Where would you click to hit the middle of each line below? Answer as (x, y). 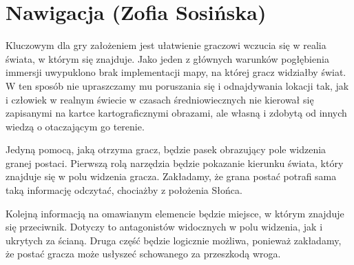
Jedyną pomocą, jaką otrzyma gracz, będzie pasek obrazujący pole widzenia (166, 149)
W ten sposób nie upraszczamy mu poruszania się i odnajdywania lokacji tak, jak (177, 85)
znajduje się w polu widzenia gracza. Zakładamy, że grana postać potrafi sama (171, 176)
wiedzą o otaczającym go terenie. (75, 126)
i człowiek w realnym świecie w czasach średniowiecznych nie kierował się (160, 99)
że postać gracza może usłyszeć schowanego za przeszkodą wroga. (143, 254)
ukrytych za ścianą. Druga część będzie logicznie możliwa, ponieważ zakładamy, (174, 240)
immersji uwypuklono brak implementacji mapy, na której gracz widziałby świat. (176, 72)
